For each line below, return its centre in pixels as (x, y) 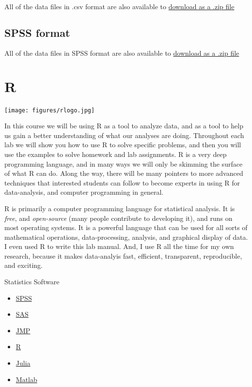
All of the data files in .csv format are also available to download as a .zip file (119, 6)
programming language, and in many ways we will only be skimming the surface (124, 163)
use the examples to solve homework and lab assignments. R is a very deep (116, 154)
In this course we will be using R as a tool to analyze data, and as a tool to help (124, 126)
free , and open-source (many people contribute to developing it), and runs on (118, 218)
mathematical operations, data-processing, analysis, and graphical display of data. (126, 237)
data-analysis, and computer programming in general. (84, 192)
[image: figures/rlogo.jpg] (50, 110)
